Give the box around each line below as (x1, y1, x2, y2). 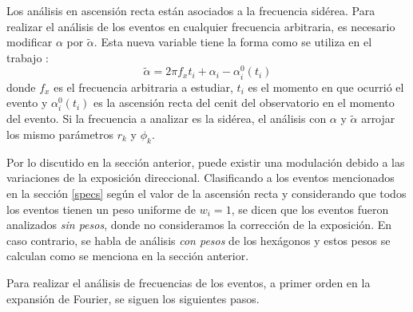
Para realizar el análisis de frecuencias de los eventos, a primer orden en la (6, 274, 371, 290)
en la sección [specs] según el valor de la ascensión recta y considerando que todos (6, 184, 407, 201)
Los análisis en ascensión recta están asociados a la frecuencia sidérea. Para (6, 2, 375, 18)
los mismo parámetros (6, 125, 114, 142)
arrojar (361, 110, 395, 127)
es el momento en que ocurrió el (248, 78, 404, 95)
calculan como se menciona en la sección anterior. (6, 247, 249, 264)
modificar (6, 34, 53, 50)
